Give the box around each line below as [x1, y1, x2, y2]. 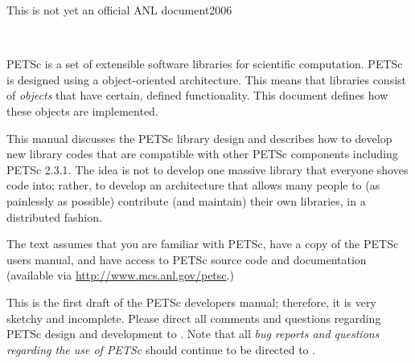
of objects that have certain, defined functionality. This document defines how [6, 87, 388, 104]
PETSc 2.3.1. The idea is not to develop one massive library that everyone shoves [6, 161, 409, 177]
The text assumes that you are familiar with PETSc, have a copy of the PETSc [6, 235, 399, 252]
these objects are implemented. [6, 102, 158, 119]
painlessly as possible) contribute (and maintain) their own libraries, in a [6, 192, 366, 209]
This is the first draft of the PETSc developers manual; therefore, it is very [6, 293, 376, 310]
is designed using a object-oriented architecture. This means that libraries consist [6, 71, 407, 88]
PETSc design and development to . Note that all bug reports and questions [6, 325, 380, 342]
